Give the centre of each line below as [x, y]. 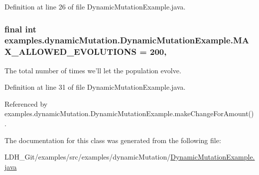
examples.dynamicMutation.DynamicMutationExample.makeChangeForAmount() [129, 113]
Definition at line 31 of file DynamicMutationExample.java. [95, 87]
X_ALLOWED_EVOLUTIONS [70, 52]
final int [20, 29]
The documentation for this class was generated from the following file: [113, 140]
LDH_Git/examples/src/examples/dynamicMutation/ [88, 157]
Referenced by [26, 103]
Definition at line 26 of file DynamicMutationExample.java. [95, 6]
